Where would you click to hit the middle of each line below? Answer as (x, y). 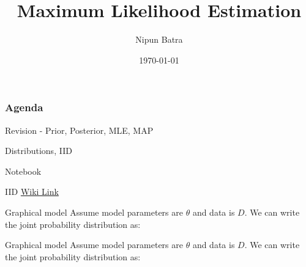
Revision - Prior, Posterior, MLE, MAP (79, 130)
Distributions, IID (39, 151)
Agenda (24, 107)
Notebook (23, 171)
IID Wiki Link (32, 192)
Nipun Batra (159, 39)
